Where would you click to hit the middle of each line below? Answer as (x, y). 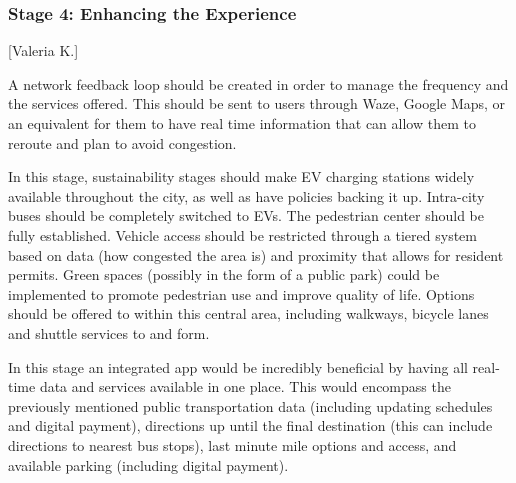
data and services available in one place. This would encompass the (245, 386)
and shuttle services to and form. (109, 332)
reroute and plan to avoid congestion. (122, 142)
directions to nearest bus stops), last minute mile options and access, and (232, 444)
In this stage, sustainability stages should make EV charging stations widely (241, 176)
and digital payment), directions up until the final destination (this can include (250, 425)
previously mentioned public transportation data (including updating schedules (250, 405)
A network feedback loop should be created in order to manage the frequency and (258, 83)
